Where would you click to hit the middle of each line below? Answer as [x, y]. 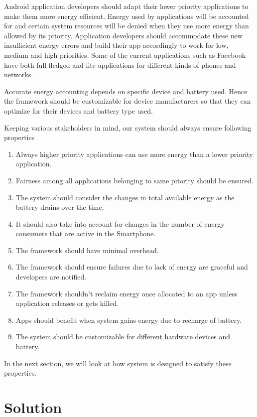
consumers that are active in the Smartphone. [86, 233]
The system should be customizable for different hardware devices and [123, 337]
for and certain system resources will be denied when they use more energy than [127, 26]
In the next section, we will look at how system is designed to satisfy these [118, 363]
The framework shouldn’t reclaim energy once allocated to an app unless [127, 293]
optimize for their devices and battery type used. [78, 110]
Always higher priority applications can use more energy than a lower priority [134, 154]
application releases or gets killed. [67, 303]
